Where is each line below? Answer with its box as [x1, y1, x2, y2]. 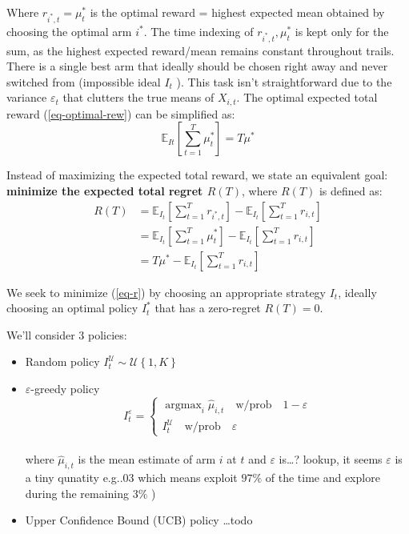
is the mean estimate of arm [78, 451, 216, 468]
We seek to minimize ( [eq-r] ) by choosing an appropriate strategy [6, 283, 326, 300]
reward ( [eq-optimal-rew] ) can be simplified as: [6, 105, 235, 122]
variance [6, 89, 47, 106]
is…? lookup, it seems [279, 451, 383, 468]
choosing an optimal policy [6, 299, 138, 316]
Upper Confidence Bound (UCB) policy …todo [25, 512, 253, 528]
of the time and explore [265, 469, 380, 486]
